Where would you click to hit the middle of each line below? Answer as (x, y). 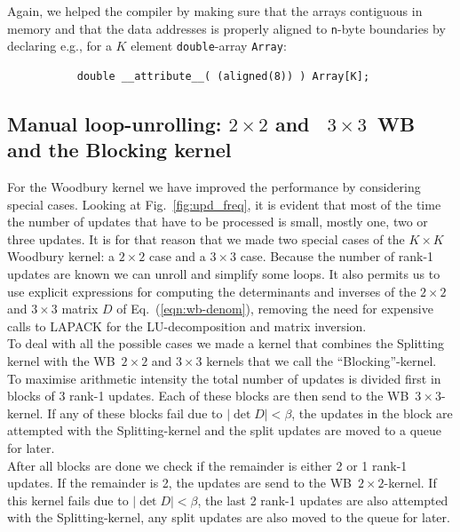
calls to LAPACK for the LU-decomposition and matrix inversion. (187, 326)
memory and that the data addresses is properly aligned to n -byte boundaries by (226, 28)
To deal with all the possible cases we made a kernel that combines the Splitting (226, 343)
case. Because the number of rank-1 (337, 256)
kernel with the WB (61, 361)
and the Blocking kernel (119, 150)
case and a (177, 256)
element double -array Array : (209, 46)
